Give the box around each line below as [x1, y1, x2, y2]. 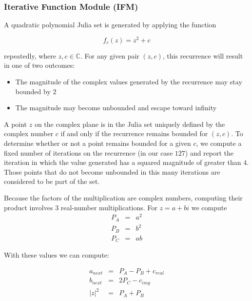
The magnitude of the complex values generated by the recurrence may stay [15, 77, 242, 87]
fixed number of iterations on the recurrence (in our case [4, 147, 173, 158]
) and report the [185, 147, 234, 158]
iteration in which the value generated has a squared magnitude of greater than [4, 157, 241, 167]
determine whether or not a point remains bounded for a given [4, 138, 191, 148]
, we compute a [196, 138, 242, 148]
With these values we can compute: [4, 250, 109, 260]
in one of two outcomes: [4, 60, 75, 70]
